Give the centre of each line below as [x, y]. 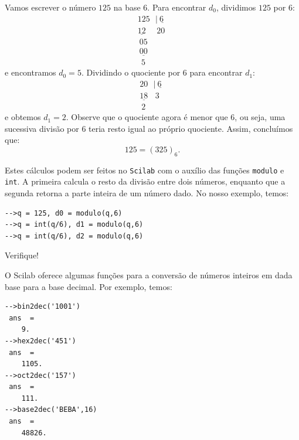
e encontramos [30, 72]
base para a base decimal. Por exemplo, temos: [89, 286]
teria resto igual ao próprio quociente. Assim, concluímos [191, 128]
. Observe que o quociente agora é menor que [147, 117]
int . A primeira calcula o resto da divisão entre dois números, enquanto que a [145, 181]
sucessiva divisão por [42, 128]
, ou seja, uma [260, 117]
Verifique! [22, 255]
